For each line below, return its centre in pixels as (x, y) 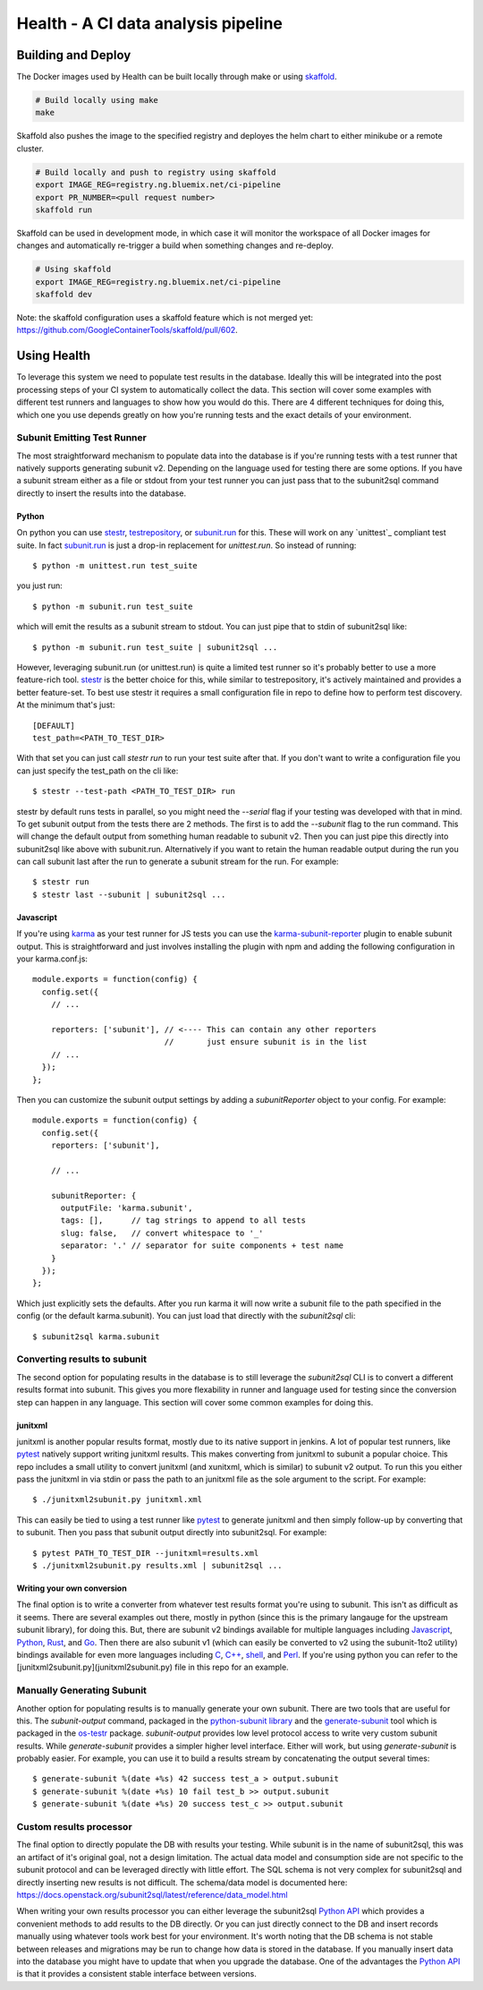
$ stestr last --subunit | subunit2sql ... (129, 894)
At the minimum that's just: (66, 705)
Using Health (54, 356)
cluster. (30, 149)
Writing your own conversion (72, 1588)
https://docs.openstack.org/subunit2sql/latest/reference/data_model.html (152, 1894)
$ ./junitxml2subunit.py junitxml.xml (118, 1500)
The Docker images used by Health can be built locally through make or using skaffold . (177, 77)
